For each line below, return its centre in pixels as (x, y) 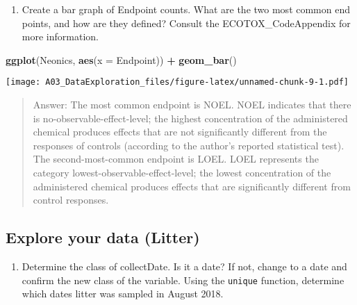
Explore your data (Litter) (103, 237)
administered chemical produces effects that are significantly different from (192, 186)
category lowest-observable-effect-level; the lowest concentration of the (182, 172)
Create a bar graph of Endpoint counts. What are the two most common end (186, 9)
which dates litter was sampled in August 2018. (123, 294)
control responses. (71, 200)
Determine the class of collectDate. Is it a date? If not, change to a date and (184, 266)
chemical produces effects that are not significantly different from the (180, 132)
